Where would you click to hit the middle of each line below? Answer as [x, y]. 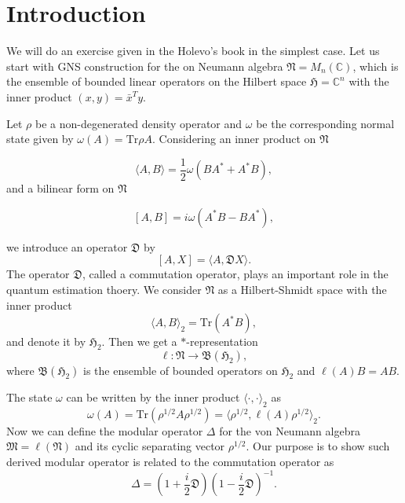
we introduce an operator [67, 246]
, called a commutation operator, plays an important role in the [235, 274]
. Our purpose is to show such [318, 446]
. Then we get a [139, 341]
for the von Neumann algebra [290, 430]
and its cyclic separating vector [150, 446]
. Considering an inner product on [234, 139]
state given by [40, 139]
